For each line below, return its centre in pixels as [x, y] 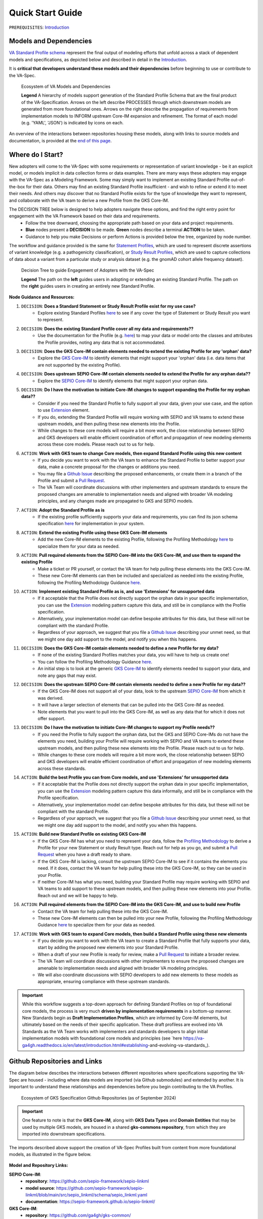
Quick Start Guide [46, 13]
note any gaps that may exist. [67, 675]
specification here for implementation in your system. [91, 524]
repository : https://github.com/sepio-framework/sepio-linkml [87, 1181]
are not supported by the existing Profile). [79, 365]
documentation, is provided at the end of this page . [60, 140]
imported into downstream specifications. [64, 1134]
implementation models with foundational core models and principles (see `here [102, 1038]
